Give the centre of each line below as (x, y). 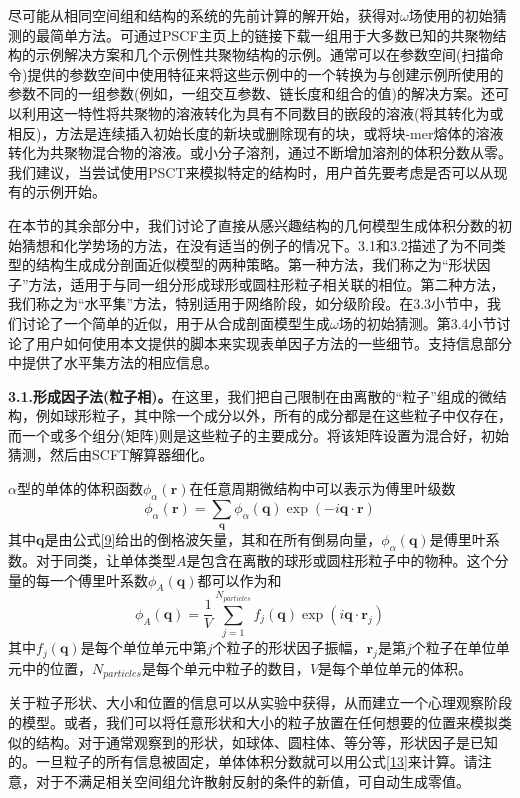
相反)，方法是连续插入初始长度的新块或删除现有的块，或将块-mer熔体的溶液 (256, 132)
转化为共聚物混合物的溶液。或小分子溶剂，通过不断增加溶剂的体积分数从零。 (260, 152)
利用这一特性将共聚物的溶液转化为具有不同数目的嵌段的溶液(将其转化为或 (262, 112)
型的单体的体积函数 (79, 488)
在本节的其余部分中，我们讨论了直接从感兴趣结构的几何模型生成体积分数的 (253, 224)
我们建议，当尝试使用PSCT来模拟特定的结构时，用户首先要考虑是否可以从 (251, 171)
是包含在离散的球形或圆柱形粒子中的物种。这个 (340, 560)
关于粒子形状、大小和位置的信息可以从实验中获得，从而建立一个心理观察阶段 (260, 702)
